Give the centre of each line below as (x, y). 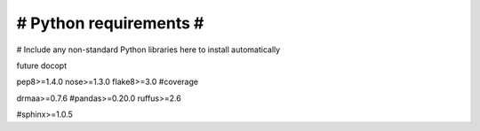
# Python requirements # (110, 23)
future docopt (41, 65)
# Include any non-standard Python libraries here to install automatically (148, 50)
